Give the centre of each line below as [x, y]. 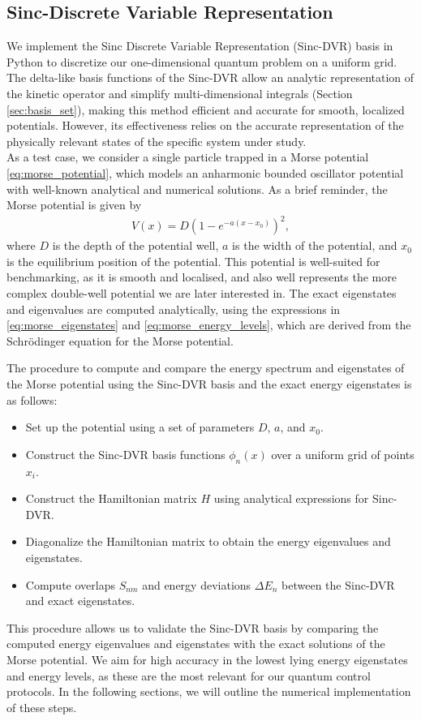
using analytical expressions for [291, 498]
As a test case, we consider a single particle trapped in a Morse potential [188, 157]
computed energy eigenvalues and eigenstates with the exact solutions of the [196, 644]
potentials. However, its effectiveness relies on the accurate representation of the [205, 125]
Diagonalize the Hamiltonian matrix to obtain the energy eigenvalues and [208, 541]
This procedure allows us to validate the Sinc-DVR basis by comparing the [193, 627]
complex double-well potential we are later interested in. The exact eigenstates [202, 293]
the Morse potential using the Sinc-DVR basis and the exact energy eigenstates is [209, 384]
